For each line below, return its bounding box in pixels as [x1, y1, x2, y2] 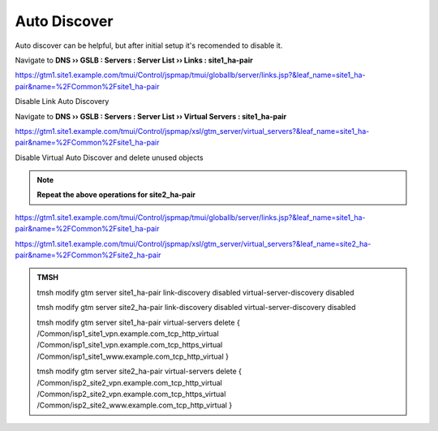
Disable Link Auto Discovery [15, 97, 109, 106]
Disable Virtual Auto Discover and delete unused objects [15, 153, 204, 162]
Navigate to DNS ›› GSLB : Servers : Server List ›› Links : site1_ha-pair [15, 55, 253, 65]
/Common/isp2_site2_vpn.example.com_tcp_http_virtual [36, 377, 222, 387]
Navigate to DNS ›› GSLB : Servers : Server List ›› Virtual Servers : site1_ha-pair [15, 111, 287, 121]
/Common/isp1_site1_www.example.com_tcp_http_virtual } [36, 351, 229, 361]
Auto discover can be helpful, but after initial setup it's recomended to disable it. [15, 41, 283, 50]
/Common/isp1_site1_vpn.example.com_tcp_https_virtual [36, 340, 223, 350]
